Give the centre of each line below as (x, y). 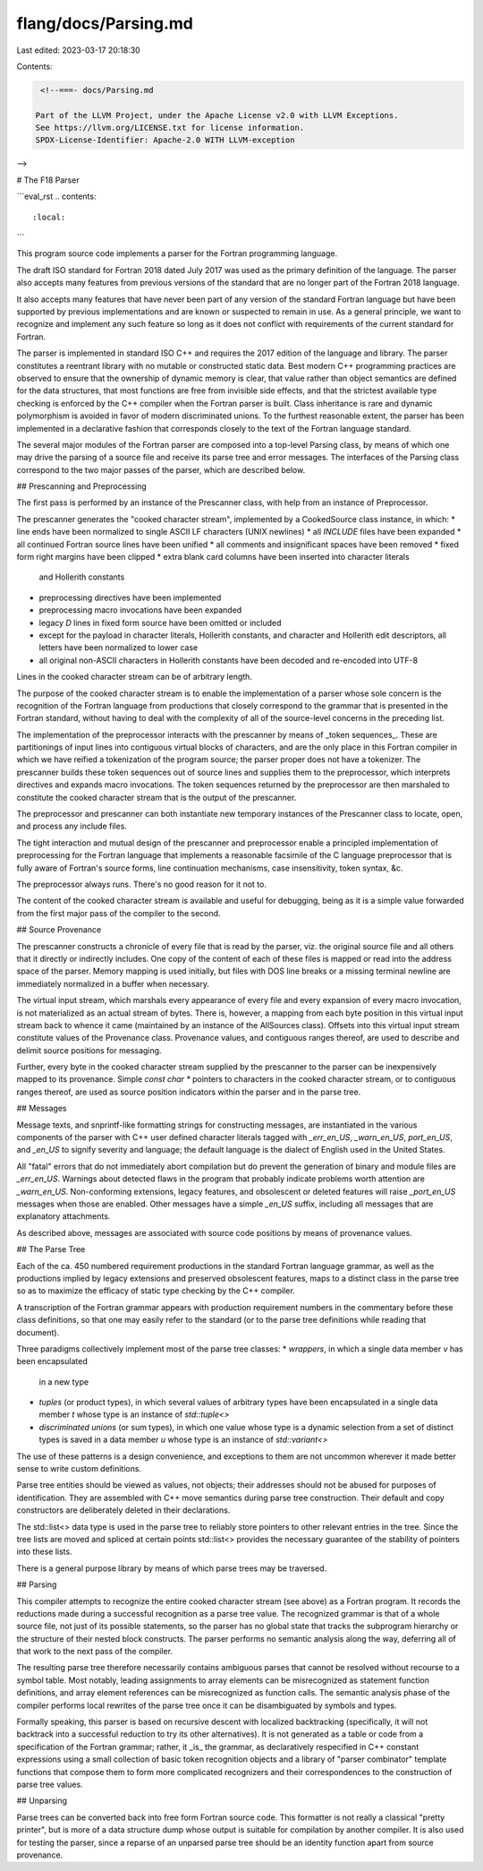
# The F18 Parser (48, 180)
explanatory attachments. (64, 1216)
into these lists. (44, 1552)
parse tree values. (50, 1784)
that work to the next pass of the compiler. (95, 1652)
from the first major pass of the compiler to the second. (119, 913)
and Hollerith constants (82, 577)
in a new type (64, 1382)
